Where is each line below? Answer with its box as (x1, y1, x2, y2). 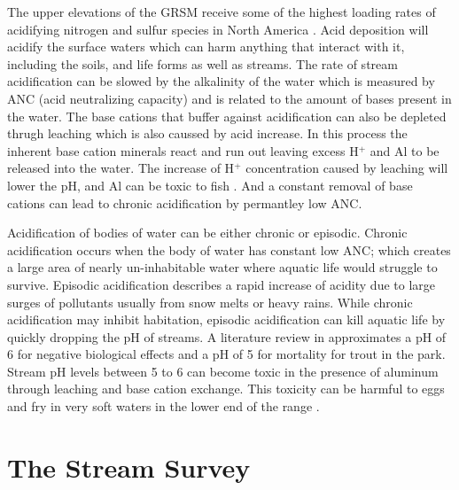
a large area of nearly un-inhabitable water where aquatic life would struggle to (7, 258, 438, 276)
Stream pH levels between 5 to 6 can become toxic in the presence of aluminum (7, 362, 439, 380)
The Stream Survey (7, 448, 251, 485)
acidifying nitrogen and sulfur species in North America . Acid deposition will (7, 19, 429, 38)
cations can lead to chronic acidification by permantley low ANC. (7, 193, 362, 212)
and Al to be (370, 141, 440, 159)
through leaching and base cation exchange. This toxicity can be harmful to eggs (7, 379, 445, 398)
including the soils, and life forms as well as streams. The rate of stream (7, 54, 398, 73)
